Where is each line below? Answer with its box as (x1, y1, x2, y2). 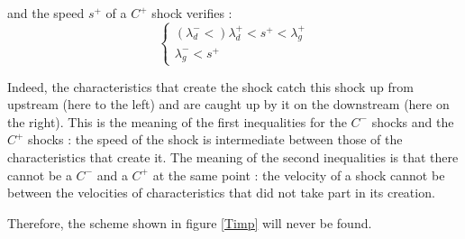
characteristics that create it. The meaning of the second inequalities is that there (7, 148, 459, 167)
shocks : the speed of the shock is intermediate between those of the (28, 130, 403, 149)
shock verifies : (151, 4, 232, 22)
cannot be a (7, 165, 72, 184)
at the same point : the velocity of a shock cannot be (152, 165, 445, 184)
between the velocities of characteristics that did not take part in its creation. (7, 183, 435, 202)
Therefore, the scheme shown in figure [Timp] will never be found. (7, 213, 372, 232)
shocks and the (371, 112, 454, 131)
